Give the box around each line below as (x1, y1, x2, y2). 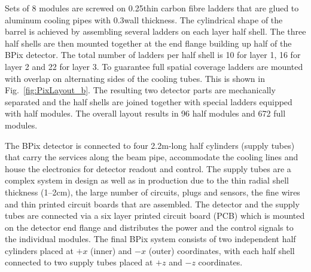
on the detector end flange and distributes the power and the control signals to (5, 221, 294, 233)
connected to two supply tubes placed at (5, 256, 153, 268)
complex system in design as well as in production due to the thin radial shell (5, 174, 289, 187)
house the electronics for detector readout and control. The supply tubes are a (5, 162, 291, 175)
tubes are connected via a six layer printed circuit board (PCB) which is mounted (5, 209, 305, 222)
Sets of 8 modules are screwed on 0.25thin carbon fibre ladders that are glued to (5, 2, 299, 14)
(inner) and (90, 244, 132, 256)
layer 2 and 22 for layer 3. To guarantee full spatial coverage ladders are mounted (5, 60, 303, 72)
